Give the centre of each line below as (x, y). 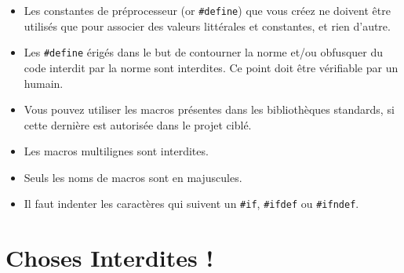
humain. (44, 83)
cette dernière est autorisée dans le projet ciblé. (138, 124)
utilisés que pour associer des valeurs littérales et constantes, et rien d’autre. (207, 25)
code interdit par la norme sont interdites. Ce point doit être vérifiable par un (211, 67)
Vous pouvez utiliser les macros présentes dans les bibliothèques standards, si (209, 109)
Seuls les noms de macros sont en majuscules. (133, 177)
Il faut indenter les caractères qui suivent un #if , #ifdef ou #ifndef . (191, 204)
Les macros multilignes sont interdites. (116, 151)
